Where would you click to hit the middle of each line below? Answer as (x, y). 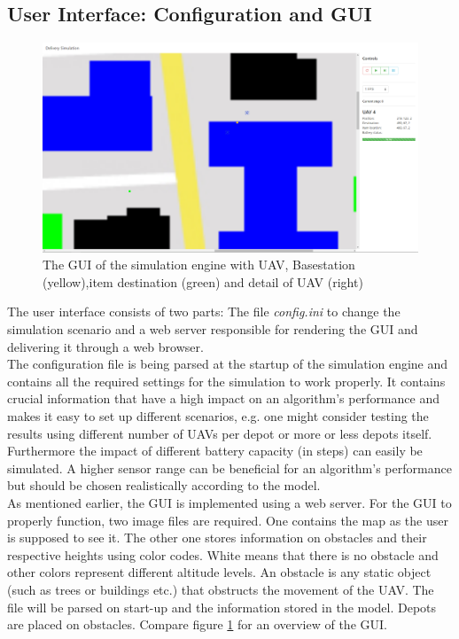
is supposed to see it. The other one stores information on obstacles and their (217, 538)
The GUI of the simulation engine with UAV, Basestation (199, 265)
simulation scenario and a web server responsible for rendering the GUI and (213, 329)
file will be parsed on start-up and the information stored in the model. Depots (222, 607)
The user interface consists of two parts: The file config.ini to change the (204, 312)
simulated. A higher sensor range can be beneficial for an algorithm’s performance (229, 468)
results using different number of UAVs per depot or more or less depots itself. (220, 433)
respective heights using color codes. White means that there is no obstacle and (223, 554)
